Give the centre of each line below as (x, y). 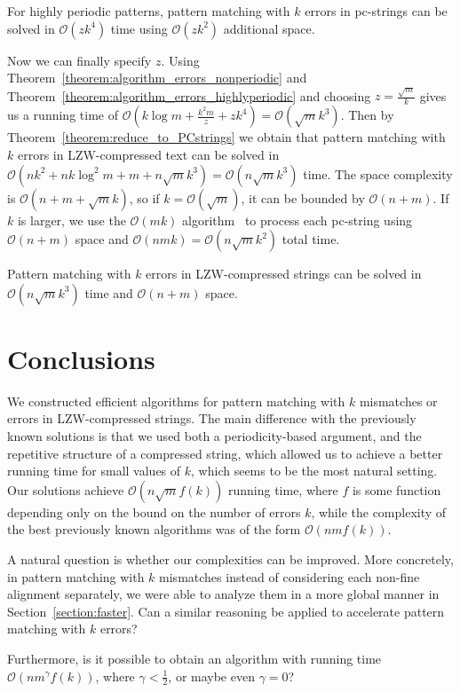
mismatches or (398, 401)
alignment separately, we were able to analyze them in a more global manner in (223, 594)
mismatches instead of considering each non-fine (289, 576)
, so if (144, 197)
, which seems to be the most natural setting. (314, 471)
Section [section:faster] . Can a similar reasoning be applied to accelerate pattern (226, 611)
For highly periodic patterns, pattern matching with (149, 11)
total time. (311, 239)
